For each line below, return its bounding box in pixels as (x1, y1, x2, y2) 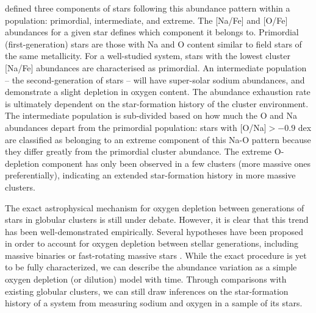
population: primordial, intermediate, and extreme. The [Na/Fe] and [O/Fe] (5, 13, 288, 26)
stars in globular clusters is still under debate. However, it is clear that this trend (5, 213, 309, 226)
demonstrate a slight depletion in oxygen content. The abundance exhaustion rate (5, 85, 311, 98)
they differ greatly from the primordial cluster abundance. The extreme (5, 145, 272, 158)
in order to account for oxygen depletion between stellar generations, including (5, 237, 299, 250)
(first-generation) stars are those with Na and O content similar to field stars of (5, 37, 302, 50)
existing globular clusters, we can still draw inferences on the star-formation (5, 284, 289, 297)
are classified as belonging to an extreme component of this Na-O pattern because (5, 133, 311, 146)
